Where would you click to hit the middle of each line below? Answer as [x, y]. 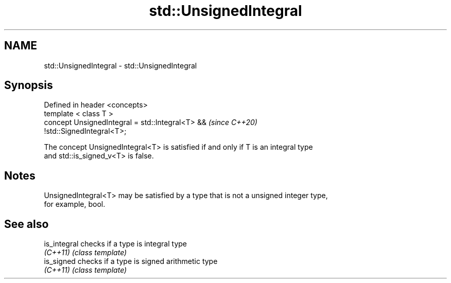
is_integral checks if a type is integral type [115, 244]
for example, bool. [75, 204]
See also [27, 224]
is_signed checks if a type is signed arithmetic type [131, 261]
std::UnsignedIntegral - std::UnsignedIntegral [120, 65]
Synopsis [29, 85]
